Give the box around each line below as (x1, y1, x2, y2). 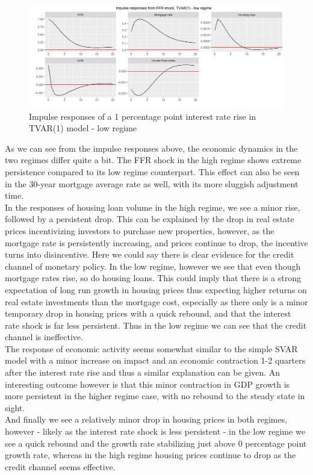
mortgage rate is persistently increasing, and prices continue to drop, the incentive (5, 236, 308, 249)
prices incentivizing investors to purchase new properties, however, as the (5, 224, 274, 237)
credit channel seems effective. (5, 460, 116, 473)
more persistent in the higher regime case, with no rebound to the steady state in (5, 390, 305, 402)
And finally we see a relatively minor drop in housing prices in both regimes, (5, 413, 288, 426)
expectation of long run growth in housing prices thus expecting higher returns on (5, 283, 307, 296)
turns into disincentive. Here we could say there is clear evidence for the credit (5, 248, 294, 261)
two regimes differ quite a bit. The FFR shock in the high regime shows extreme (5, 154, 302, 166)
